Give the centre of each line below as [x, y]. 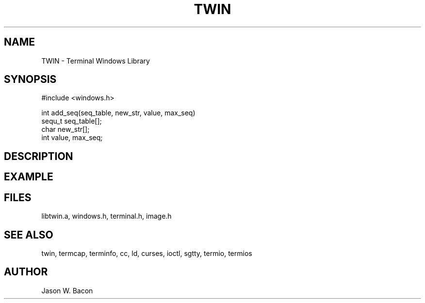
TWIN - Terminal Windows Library [96, 61]
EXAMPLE [29, 177]
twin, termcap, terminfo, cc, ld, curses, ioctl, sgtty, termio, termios [147, 253]
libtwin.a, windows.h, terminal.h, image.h [106, 216]
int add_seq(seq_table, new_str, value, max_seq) [118, 113]
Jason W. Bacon [67, 290]
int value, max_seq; [72, 138]
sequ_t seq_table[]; [72, 121]
